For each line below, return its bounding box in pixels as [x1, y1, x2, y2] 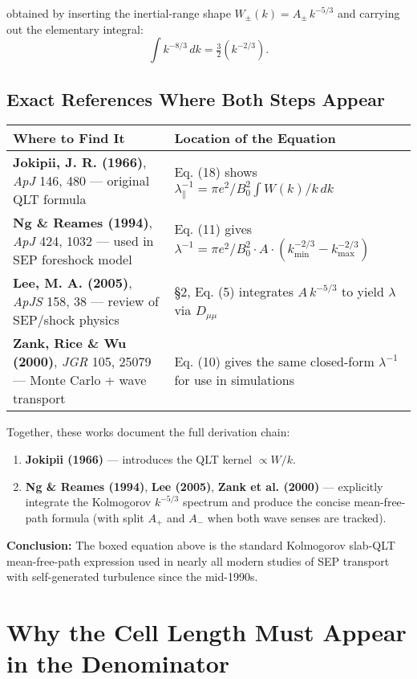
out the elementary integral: [6, 20, 144, 37]
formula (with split [51, 509, 144, 526]
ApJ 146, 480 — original [13, 171, 150, 190]
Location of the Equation [174, 129, 336, 148]
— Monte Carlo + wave [13, 370, 147, 390]
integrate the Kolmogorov [25, 493, 152, 510]
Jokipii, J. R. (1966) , [13, 153, 147, 172]
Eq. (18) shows [174, 162, 257, 182]
